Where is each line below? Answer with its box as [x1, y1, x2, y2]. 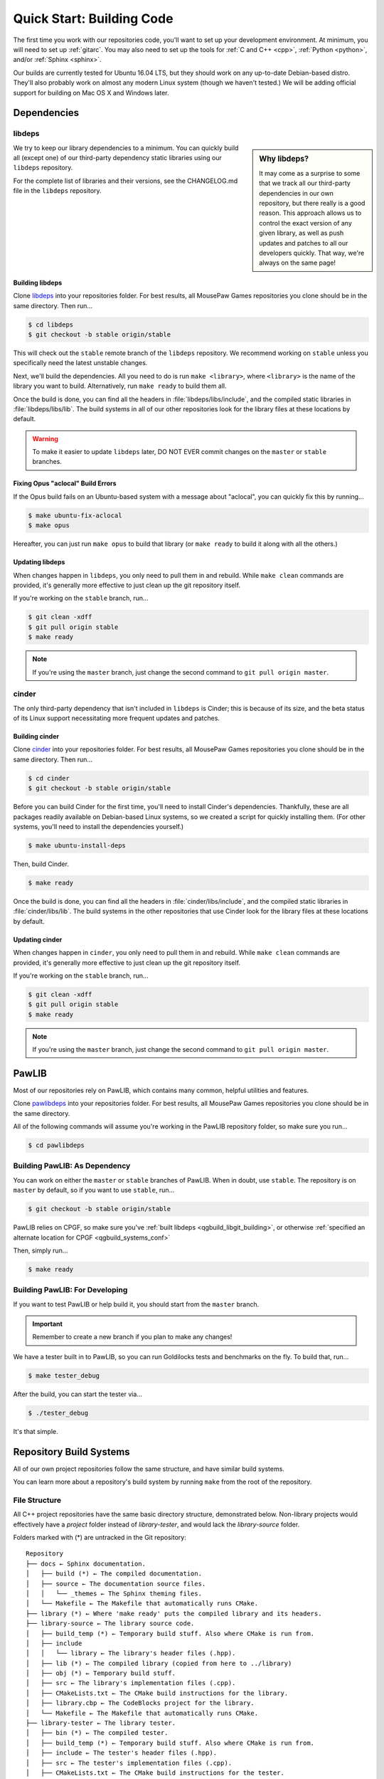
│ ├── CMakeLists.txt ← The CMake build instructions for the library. [26, 1689, 289, 1697]
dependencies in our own [259, 189, 334, 197]
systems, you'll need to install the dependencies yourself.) [13, 823, 184, 830]
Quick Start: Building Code [13, 11, 174, 26]
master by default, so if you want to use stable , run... [13, 1186, 175, 1195]
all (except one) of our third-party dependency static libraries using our [13, 154, 222, 162]
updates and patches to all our [259, 238, 348, 247]
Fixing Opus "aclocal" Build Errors [13, 479, 117, 487]
